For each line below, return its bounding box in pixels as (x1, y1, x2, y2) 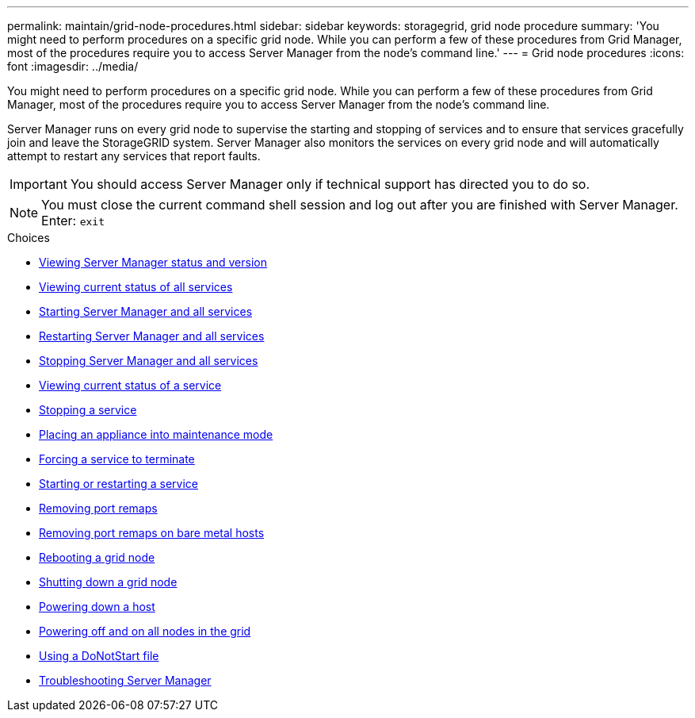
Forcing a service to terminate (39, 452, 195, 466)
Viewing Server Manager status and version (39, 255, 267, 269)
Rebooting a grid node (39, 551, 155, 564)
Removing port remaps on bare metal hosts (39, 526, 265, 539)
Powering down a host (39, 600, 155, 613)
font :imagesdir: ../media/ (7, 60, 139, 73)
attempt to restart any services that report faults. (7, 149, 261, 163)
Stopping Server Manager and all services (39, 354, 258, 367)
